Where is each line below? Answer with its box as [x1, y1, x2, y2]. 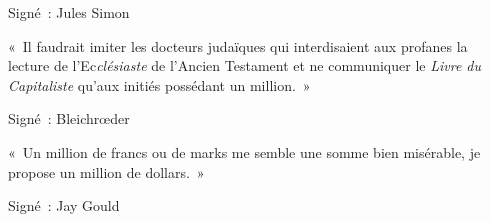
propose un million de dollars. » [8, 161, 205, 182]
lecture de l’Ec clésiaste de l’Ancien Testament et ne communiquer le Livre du [8, 55, 482, 76]
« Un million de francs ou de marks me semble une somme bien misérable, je [8, 141, 481, 162]
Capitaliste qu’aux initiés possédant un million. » [8, 74, 311, 95]
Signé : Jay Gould [8, 195, 120, 216]
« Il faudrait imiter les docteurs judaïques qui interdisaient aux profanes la [8, 35, 468, 56]
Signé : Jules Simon [8, 2, 130, 22]
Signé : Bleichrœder [8, 108, 130, 129]
